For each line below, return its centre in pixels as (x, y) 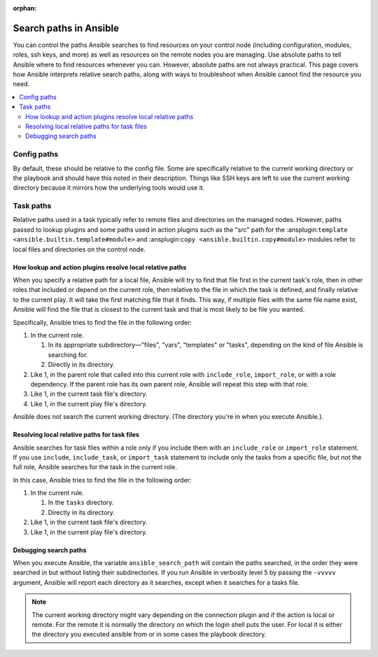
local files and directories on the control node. (79, 249)
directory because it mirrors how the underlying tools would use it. (109, 188)
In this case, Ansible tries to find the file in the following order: (102, 480)
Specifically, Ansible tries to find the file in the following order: (103, 322)
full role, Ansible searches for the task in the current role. (95, 467)
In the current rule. (57, 493)
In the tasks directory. (81, 503)
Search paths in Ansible (66, 28)
